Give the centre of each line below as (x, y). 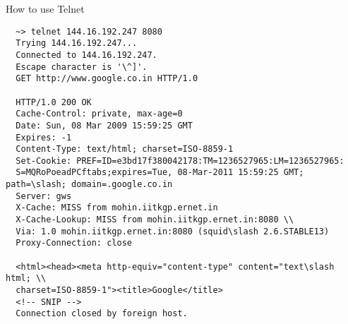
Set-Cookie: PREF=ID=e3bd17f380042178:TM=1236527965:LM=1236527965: (180, 161)
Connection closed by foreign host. (102, 314)
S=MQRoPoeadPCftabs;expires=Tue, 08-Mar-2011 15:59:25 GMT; (160, 173)
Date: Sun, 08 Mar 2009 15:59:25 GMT (104, 125)
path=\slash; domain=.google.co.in (89, 185)
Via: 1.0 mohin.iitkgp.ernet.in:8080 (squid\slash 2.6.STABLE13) (173, 231)
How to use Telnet (45, 8)
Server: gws (44, 196)
